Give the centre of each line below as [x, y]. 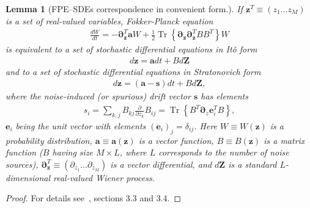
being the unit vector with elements [81, 125]
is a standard [253, 164]
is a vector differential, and [161, 164]
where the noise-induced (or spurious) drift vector [98, 96]
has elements [224, 96]
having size [73, 152]
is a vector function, [176, 140]
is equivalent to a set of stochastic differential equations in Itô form [131, 49]
